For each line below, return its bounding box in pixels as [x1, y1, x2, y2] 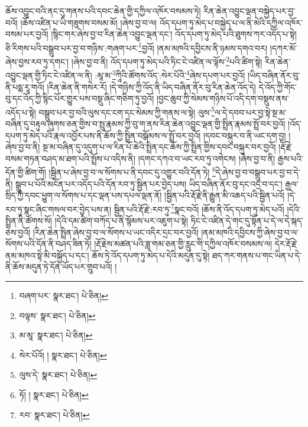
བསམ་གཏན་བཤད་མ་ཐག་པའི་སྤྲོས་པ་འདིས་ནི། [5, 152, 135, 164]
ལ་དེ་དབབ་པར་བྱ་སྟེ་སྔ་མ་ [215, 106, 287, 118]
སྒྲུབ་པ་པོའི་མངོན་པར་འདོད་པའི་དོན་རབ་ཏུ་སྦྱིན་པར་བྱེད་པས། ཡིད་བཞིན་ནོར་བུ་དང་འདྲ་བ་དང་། [15, 177, 283, 190]
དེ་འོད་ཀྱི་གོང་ [258, 80, 297, 93]
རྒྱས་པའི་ [277, 152, 303, 164]
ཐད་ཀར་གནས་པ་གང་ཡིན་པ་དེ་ [212, 249, 301, 261]
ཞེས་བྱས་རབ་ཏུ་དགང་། [5, 55, 69, 67]
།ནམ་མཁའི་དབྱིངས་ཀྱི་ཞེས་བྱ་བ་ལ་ [201, 226, 299, 238]
